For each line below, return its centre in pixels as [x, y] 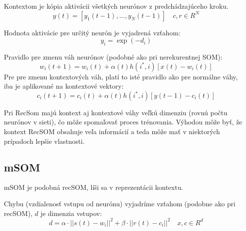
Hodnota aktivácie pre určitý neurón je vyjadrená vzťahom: [92, 32]
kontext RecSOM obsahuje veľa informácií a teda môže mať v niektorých [112, 131]
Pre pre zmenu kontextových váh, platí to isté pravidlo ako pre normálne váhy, [121, 76]
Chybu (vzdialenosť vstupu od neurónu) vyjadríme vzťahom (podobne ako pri [120, 203]
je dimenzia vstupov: [71, 213]
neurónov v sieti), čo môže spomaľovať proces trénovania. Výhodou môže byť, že [123, 122]
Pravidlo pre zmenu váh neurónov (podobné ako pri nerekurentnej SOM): [113, 56]
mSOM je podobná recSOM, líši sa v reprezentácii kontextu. [94, 187]
